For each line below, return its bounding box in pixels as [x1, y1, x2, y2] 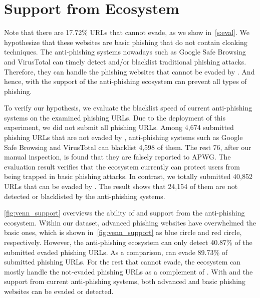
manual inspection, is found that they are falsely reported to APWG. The [4, 151, 231, 162]
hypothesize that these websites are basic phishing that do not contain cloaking [4, 36, 247, 47]
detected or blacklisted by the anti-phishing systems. [4, 190, 165, 201]
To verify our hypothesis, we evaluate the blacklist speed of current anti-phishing [4, 102, 252, 113]
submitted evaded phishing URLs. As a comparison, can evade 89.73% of [4, 246, 228, 257]
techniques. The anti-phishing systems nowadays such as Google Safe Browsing [4, 46, 246, 57]
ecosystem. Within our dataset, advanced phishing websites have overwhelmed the [4, 217, 256, 227]
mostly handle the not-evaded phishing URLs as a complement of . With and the [4, 266, 253, 276]
